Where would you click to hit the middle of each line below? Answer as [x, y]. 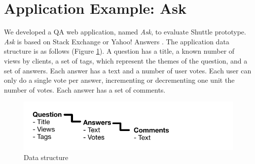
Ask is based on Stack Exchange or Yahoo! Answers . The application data [117, 41]
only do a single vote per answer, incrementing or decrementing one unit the [119, 80]
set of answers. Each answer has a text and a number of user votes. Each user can [128, 70]
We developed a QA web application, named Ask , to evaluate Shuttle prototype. [125, 32]
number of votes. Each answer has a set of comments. [85, 89]
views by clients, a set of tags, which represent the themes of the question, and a [126, 60]
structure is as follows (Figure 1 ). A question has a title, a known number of [119, 51]
